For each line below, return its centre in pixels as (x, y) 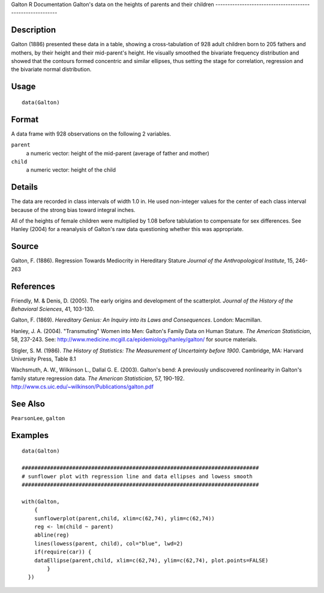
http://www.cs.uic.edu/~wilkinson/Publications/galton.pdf (82, 387)
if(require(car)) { (63, 552)
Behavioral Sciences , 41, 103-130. (53, 309)
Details (25, 187)
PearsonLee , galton (38, 418)
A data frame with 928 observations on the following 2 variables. (91, 134)
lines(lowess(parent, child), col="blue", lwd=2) (108, 543)
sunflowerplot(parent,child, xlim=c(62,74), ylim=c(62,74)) (124, 518)
